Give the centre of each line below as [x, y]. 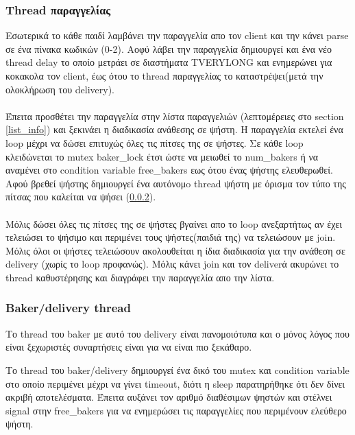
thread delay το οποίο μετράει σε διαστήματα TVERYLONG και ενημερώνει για [169, 62]
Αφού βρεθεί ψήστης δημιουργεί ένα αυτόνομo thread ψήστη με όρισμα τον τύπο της [176, 183]
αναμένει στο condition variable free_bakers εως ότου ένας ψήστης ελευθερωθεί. [169, 170]
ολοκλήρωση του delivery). [60, 89]
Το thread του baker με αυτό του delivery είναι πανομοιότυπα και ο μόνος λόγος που [177, 333]
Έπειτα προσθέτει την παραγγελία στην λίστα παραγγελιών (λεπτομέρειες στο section [175, 116]
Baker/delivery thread [68, 308]
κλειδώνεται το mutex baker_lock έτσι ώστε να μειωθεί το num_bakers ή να [162, 156]
